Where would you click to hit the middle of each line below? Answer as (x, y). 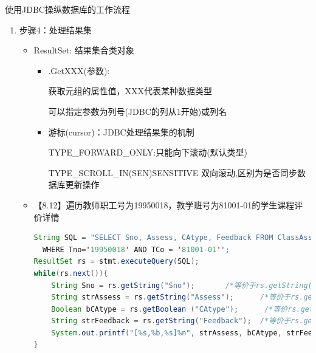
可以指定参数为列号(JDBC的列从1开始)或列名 (138, 111)
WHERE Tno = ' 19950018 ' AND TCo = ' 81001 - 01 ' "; (136, 249)
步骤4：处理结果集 (55, 29)
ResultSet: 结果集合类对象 (84, 50)
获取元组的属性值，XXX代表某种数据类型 (130, 91)
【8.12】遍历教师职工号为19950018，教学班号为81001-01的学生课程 (164, 204)
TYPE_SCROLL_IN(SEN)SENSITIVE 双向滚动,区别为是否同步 (173, 172)
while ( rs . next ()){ (71, 273)
